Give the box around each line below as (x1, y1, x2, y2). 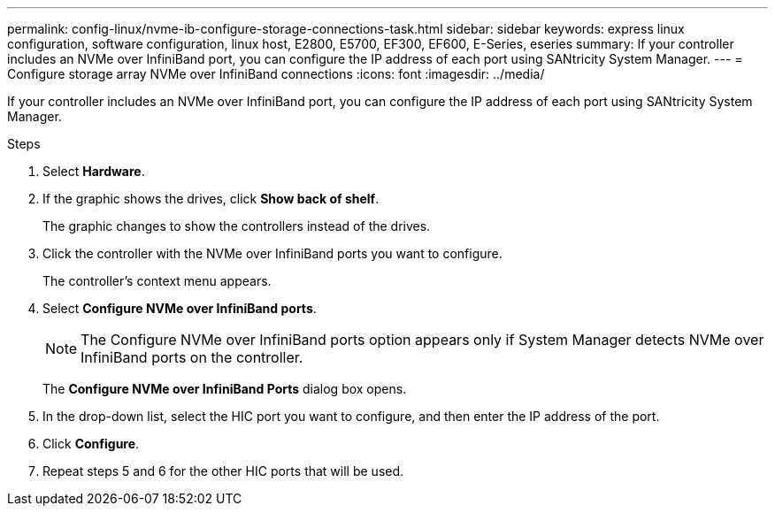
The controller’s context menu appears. (42, 273, 272, 288)
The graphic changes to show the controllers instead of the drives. (42, 218, 431, 234)
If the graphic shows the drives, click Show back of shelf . (42, 191, 380, 206)
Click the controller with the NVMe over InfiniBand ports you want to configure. (42, 246, 503, 261)
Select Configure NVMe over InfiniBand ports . (42, 301, 317, 316)
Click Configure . (42, 436, 140, 451)
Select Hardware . (42, 164, 145, 179)
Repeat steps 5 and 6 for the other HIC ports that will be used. (42, 463, 404, 479)
